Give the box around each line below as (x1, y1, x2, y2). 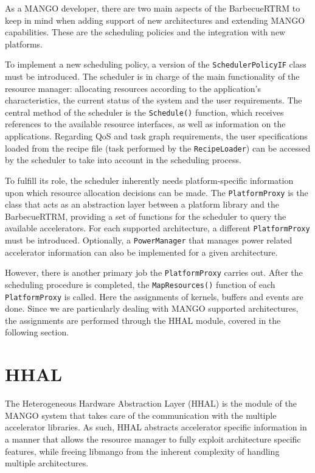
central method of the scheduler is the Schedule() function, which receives (5, 105, 284, 118)
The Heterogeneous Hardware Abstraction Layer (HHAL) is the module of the (5, 397, 297, 410)
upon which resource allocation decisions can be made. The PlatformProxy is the (5, 186, 308, 198)
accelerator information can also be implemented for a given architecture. (5, 245, 278, 258)
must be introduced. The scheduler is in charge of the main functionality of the (5, 70, 300, 83)
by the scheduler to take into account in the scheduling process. (5, 153, 241, 166)
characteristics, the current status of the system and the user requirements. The (5, 94, 302, 107)
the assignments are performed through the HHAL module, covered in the (5, 314, 281, 326)
